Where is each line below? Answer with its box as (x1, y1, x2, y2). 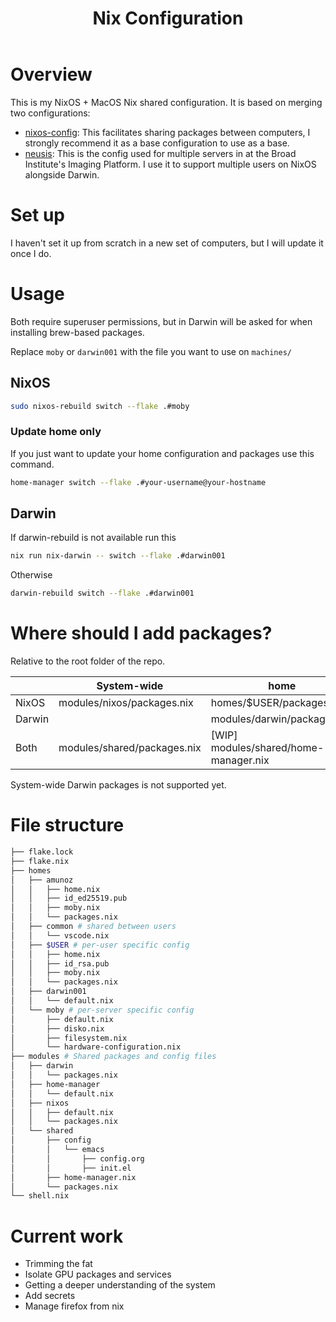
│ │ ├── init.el (10, 1163, 132, 1173)
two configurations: (10, 107, 91, 119)
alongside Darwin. (24, 168, 100, 181)
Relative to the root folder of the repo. (10, 655, 166, 667)
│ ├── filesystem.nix (10, 1033, 128, 1043)
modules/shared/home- (210, 741, 325, 755)
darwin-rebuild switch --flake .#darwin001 (10, 588, 195, 599)
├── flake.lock (10, 847, 74, 857)
